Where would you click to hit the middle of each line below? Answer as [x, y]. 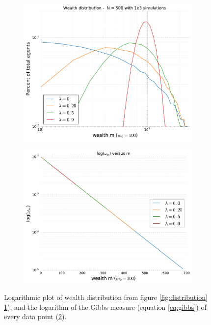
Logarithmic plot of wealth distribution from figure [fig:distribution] [106, 297]
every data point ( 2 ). [35, 316]
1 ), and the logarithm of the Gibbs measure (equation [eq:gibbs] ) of [105, 307]
